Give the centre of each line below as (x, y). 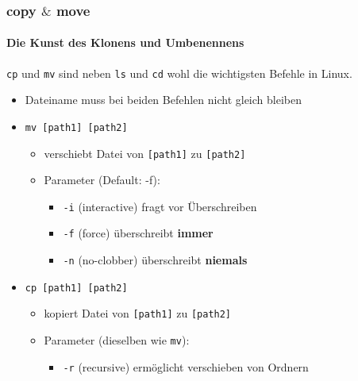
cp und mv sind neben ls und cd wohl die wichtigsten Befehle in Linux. (179, 73)
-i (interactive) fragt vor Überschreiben (160, 206)
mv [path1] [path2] (76, 127)
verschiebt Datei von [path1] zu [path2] (145, 153)
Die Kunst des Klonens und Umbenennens (125, 42)
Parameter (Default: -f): (102, 180)
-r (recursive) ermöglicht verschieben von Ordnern (186, 366)
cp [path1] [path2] (76, 288)
